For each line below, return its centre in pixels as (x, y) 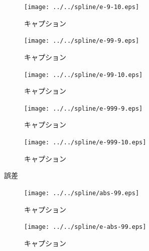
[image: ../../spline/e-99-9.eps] (82, 41)
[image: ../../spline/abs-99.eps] (82, 193)
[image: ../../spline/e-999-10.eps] (85, 142)
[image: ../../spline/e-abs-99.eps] (85, 227)
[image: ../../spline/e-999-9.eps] (84, 108)
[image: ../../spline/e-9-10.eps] (82, 7)
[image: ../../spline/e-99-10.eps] (84, 75)
